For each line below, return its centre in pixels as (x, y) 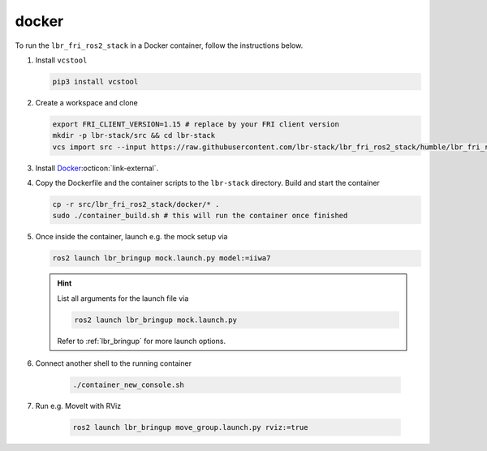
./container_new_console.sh (128, 385)
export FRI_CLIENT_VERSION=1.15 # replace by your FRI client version (196, 124)
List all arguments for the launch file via (123, 298)
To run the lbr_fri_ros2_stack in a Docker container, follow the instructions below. (159, 45)
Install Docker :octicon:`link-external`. (97, 168)
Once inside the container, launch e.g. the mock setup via (131, 237)
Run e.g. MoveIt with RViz (78, 406)
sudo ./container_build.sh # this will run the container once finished (200, 216)
